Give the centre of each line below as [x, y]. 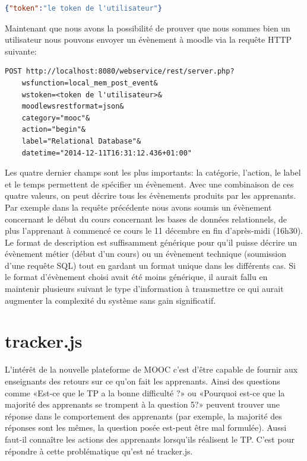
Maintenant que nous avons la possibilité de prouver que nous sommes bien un [148, 28]
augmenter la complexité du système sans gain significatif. [110, 300]
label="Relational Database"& [81, 141]
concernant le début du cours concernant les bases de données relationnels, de [146, 219]
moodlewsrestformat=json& [73, 106]
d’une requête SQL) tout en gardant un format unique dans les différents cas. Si [150, 265]
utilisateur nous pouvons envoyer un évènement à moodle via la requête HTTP [148, 39]
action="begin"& [54, 130]
